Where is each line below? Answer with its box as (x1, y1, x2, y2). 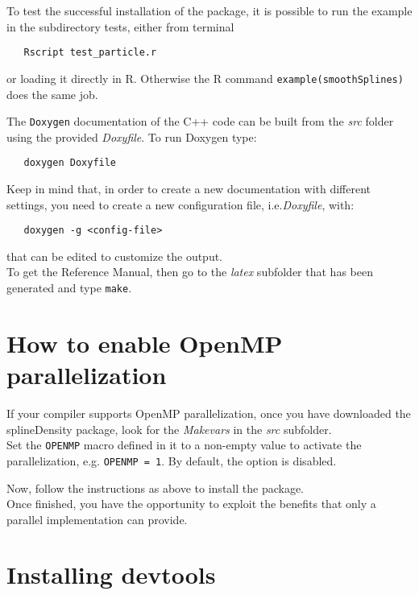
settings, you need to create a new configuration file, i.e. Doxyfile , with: (6, 196, 355, 213)
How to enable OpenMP (6, 326, 283, 359)
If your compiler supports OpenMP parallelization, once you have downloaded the (6, 405, 411, 421)
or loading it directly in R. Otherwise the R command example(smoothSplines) (6, 69, 404, 86)
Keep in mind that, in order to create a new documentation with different (6, 180, 371, 196)
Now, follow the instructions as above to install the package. (6, 479, 304, 496)
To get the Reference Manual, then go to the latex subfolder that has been (6, 263, 373, 280)
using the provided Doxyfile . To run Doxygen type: (6, 128, 257, 145)
